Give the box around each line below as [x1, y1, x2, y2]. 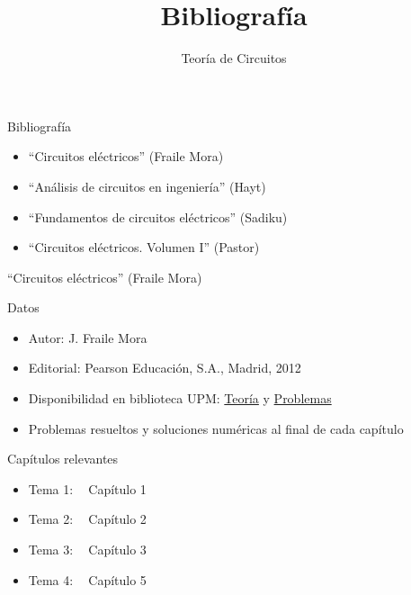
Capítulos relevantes [7, 449, 119, 468]
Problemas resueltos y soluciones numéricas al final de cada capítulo [28, 419, 404, 437]
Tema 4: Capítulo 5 [28, 570, 147, 589]
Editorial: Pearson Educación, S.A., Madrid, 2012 [28, 358, 301, 377]
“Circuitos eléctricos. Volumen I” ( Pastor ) [28, 238, 260, 257]
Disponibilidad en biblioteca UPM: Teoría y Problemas [28, 389, 332, 408]
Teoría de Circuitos [181, 49, 287, 68]
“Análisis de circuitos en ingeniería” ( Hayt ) [28, 176, 266, 195]
